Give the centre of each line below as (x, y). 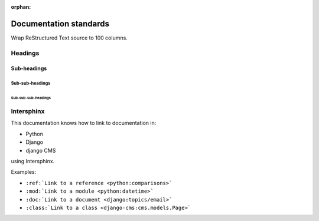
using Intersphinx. (33, 161)
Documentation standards (60, 24)
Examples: (24, 172)
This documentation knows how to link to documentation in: (84, 123)
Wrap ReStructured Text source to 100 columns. (69, 38)
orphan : (21, 7)
